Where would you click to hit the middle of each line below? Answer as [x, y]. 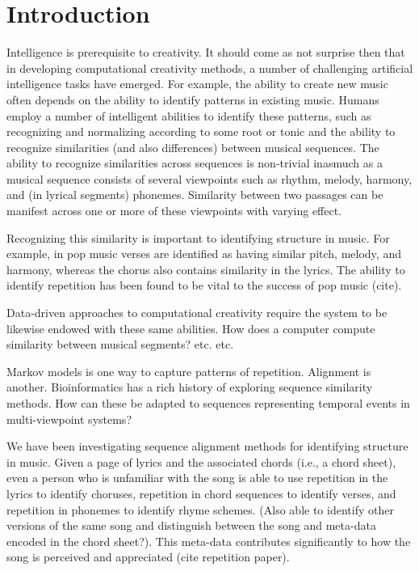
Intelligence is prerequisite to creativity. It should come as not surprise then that [206, 52]
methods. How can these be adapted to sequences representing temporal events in [208, 403]
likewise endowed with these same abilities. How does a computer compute [191, 328]
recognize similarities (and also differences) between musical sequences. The [193, 147]
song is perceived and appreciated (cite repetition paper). [148, 557]
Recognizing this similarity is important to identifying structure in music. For [198, 237]
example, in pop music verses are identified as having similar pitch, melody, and [204, 254]
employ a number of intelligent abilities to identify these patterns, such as [189, 115]
